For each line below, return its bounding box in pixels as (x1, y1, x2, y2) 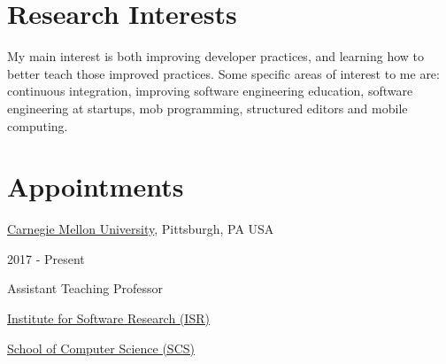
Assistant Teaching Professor (7, 279, 164, 298)
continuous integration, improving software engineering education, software (7, 81, 413, 100)
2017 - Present (7, 249, 85, 267)
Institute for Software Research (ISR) (7, 309, 210, 327)
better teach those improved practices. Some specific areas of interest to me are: (7, 64, 440, 82)
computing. (7, 116, 68, 135)
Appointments (7, 168, 184, 205)
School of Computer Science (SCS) (7, 338, 195, 357)
